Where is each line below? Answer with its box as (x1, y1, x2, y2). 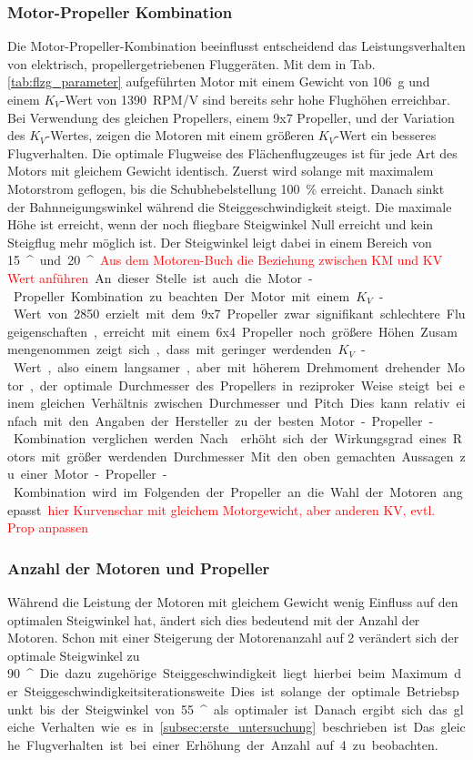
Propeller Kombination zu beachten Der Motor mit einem (13, 286, 350, 305)
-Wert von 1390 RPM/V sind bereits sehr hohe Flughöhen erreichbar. (60, 90, 450, 108)
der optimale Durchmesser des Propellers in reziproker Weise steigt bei (39, 375, 453, 394)
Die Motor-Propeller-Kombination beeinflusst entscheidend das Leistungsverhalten (7, 36, 466, 56)
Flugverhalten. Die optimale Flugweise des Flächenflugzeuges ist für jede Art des (7, 143, 458, 162)
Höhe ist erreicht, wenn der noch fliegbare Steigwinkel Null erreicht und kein (7, 215, 434, 234)
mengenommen (7, 339, 90, 359)
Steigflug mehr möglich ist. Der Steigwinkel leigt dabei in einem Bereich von (7, 232, 432, 251)
